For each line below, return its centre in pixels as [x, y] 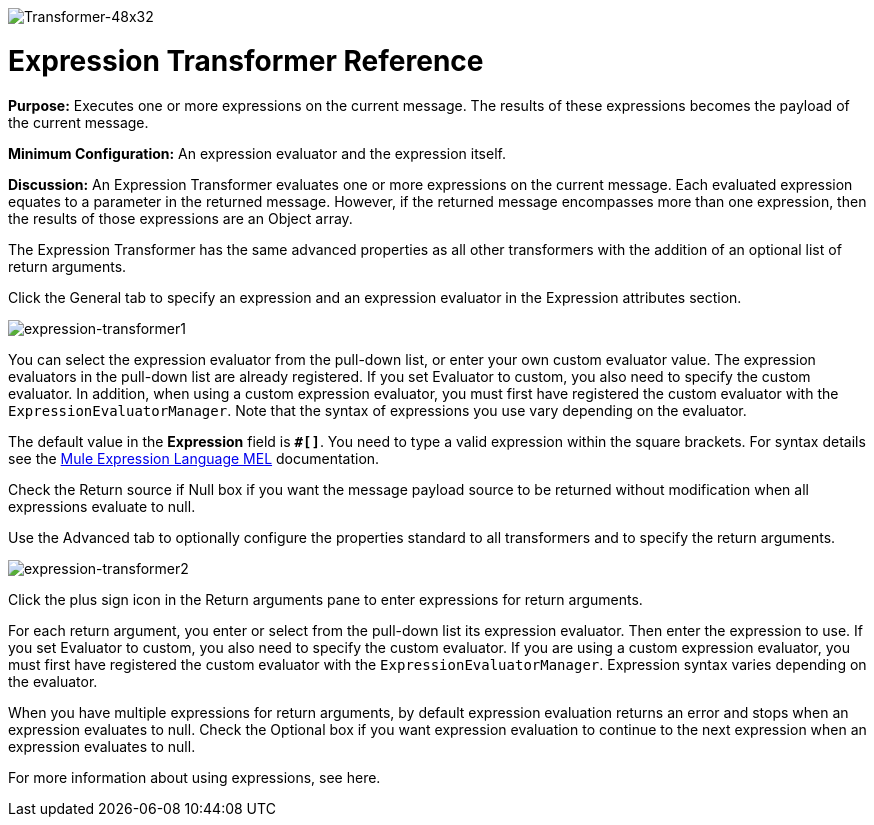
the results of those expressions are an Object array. [180, 218]
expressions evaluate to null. [102, 506]
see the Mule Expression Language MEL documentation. [194, 458]
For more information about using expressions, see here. [194, 777]
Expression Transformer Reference [246, 60]
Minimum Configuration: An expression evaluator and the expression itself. [257, 153]
